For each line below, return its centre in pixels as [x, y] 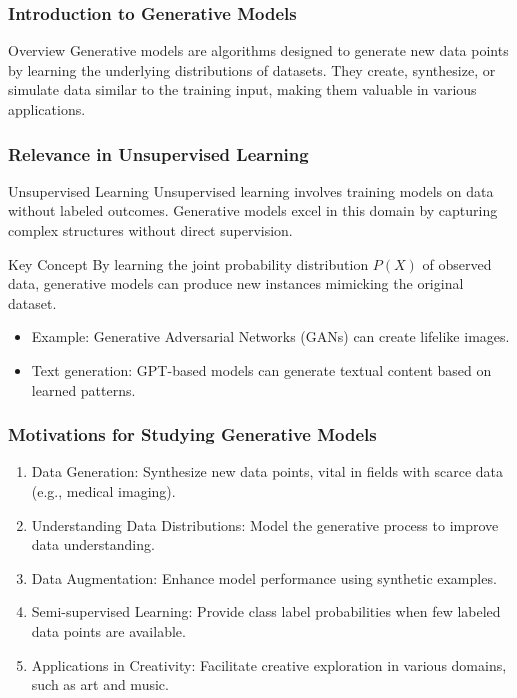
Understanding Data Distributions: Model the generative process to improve [265, 524]
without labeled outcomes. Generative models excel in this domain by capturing [253, 210]
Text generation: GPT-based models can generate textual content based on [261, 369]
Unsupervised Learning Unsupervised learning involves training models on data [251, 190]
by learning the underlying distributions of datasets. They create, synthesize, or [252, 69]
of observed [457, 263]
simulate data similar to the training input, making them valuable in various [242, 89]
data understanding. [93, 544]
